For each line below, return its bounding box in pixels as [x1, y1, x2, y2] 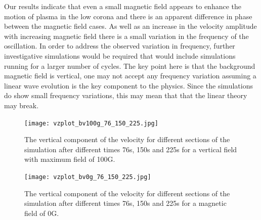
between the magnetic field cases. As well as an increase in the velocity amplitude [4, 21, 257, 31]
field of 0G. [24, 207, 59, 218]
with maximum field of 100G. [24, 154, 115, 164]
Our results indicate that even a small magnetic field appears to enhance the [4, 1, 242, 11]
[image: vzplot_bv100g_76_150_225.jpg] [24, 119, 158, 127]
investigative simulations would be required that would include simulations [4, 50, 236, 61]
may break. [4, 100, 39, 110]
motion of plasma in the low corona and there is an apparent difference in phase [4, 11, 252, 21]
